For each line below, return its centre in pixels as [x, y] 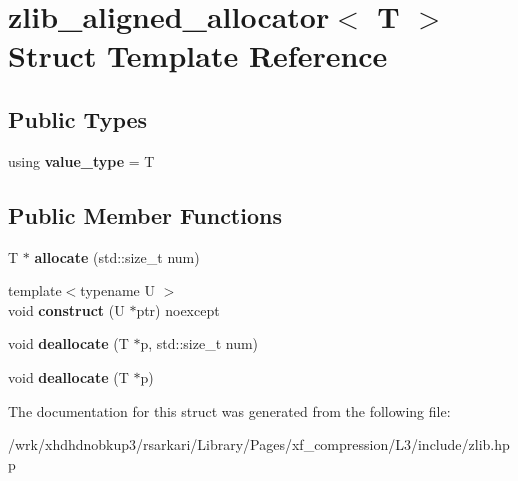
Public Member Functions [145, 214]
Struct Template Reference [198, 55]
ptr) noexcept [178, 309]
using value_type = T [81, 160]
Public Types [78, 118]
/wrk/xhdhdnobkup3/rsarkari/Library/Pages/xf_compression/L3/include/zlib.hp [259, 444]
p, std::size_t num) [199, 343]
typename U [117, 290]
